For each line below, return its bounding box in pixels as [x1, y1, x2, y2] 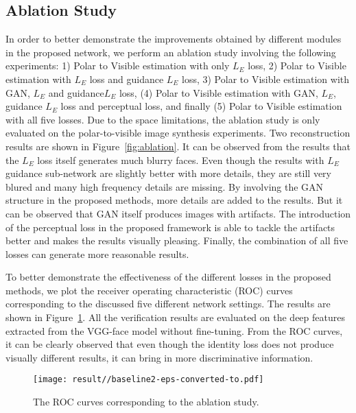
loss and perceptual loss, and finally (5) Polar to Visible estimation [60, 99, 342, 113]
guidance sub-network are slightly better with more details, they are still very [5, 166, 331, 180]
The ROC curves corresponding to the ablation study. [33, 394, 259, 409]
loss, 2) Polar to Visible [248, 58, 346, 73]
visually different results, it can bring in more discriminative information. [5, 350, 313, 364]
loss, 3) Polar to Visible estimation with [182, 71, 350, 86]
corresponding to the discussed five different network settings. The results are [5, 296, 331, 311]
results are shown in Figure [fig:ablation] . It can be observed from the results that [5, 139, 351, 153]
